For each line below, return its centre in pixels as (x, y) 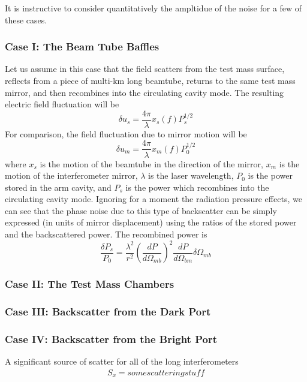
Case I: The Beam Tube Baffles (82, 46)
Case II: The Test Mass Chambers (90, 284)
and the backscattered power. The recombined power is (106, 234)
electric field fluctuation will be (62, 104)
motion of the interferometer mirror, (71, 175)
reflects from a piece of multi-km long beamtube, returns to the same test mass (150, 80)
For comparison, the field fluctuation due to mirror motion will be (126, 133)
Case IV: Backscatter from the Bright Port (111, 339)
